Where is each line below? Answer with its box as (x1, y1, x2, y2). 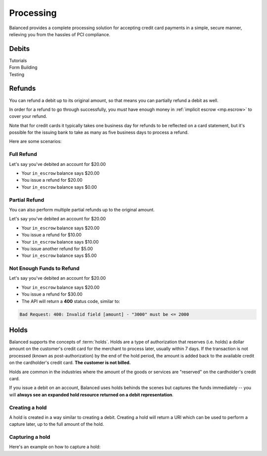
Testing (9, 71, 25, 77)
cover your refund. (9, 113, 47, 119)
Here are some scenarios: (9, 139, 62, 145)
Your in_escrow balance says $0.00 (21, 184, 97, 190)
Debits (9, 45, 30, 53)
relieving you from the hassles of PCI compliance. (9, 31, 111, 37)
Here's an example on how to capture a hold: (9, 444, 101, 450)
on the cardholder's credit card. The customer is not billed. (9, 359, 131, 366)
